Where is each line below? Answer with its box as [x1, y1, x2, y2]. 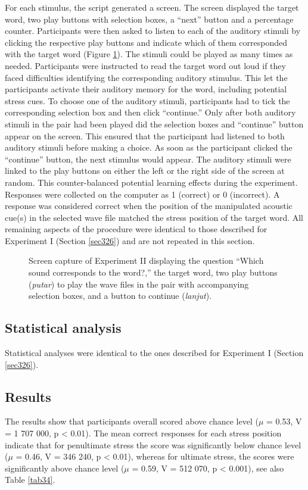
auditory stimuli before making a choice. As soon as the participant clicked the [5, 141, 293, 154]
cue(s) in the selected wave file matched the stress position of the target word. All [5, 211, 304, 223]
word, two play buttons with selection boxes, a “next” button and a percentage [5, 13, 294, 25]
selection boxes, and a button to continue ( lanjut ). [29, 289, 212, 302]
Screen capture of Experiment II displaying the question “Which [29, 254, 264, 267]
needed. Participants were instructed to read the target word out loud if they [5, 59, 286, 71]
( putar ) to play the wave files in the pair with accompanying [29, 277, 249, 290]
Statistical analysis [5, 319, 122, 337]
